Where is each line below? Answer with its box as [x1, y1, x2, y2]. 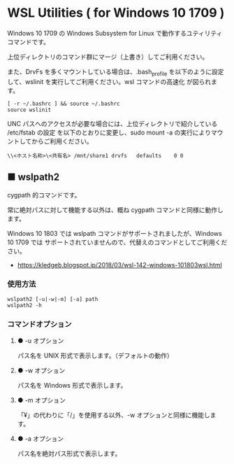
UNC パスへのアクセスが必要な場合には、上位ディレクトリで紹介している [7, 119, 218, 127]
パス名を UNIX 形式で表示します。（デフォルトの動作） [17, 351, 173, 360]
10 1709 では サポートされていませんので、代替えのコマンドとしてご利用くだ [7, 238, 228, 246]
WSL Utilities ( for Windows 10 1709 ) [7, 5, 225, 21]
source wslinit [7, 106, 52, 113]
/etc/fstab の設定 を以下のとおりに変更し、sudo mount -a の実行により [7, 128, 212, 136]
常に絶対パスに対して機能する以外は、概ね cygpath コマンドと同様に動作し [7, 205, 224, 214]
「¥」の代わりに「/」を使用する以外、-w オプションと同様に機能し [17, 411, 211, 419]
